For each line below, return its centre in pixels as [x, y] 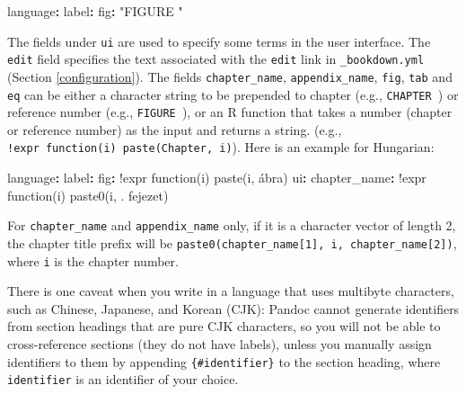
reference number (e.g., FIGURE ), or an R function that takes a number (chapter [230, 112]
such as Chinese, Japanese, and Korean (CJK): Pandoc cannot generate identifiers [233, 308]
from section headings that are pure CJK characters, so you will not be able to [224, 326]
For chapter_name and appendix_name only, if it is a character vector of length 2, [232, 225]
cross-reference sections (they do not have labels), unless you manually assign [220, 344]
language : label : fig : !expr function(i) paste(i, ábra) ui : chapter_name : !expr [217, 178]
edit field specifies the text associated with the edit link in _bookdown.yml [216, 59]
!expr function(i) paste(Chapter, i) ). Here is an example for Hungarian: [221, 147]
